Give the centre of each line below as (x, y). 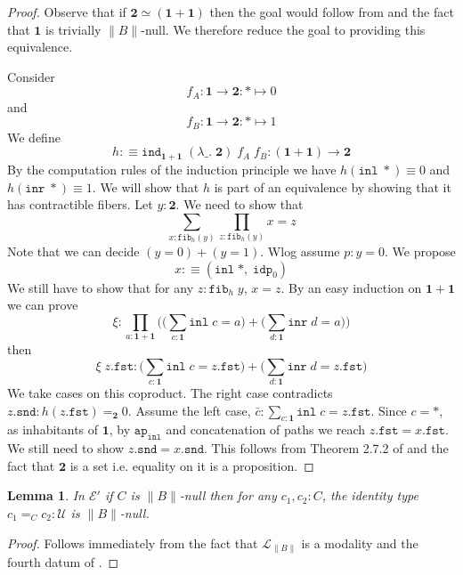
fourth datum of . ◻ (63, 562)
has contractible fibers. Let (80, 204)
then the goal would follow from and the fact (332, 12)
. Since (389, 410)
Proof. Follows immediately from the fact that (133, 543)
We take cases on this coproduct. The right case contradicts (170, 393)
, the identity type (370, 495)
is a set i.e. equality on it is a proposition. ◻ (192, 465)
